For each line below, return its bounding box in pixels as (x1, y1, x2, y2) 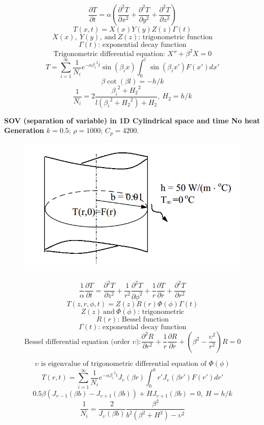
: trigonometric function (138, 34, 213, 41)
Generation (4, 125, 44, 136)
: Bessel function (117, 315, 169, 323)
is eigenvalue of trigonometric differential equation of (41, 360, 206, 367)
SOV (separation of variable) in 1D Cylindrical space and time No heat (4, 115, 260, 125)
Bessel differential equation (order (24, 338, 130, 346)
